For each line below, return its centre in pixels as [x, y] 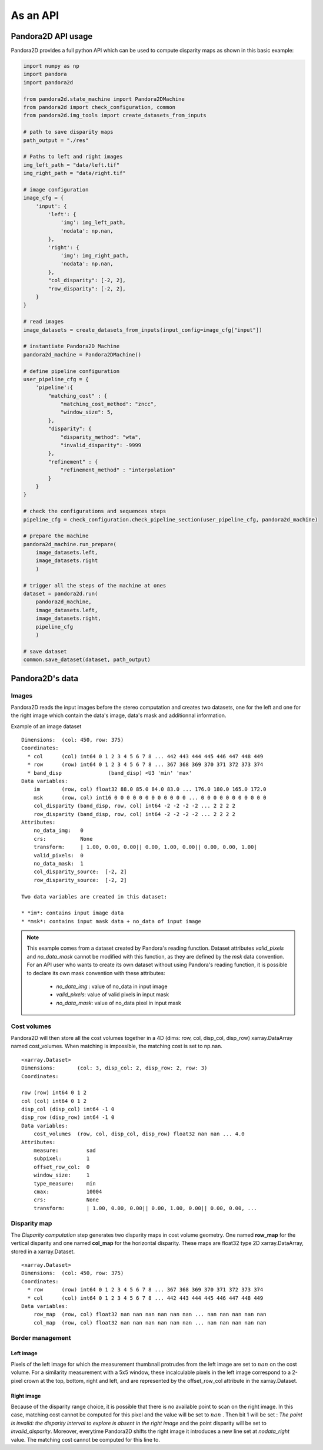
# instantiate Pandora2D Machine [71, 346]
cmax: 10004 [68, 1191]
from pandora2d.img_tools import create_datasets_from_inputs [115, 115]
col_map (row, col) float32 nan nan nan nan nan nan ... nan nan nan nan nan [150, 1322]
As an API [35, 15]
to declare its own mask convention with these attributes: [96, 973]
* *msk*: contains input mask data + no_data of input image [111, 921]
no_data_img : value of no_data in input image [112, 986]
